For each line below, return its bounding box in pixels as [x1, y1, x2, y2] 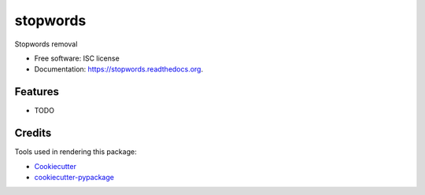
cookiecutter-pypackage [34, 172, 114, 182]
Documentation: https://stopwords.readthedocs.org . [34, 64, 204, 74]
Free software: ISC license [34, 53, 120, 63]
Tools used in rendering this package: [14, 147, 137, 156]
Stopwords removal [14, 39, 78, 49]
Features [14, 85, 59, 98]
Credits [14, 127, 52, 140]
